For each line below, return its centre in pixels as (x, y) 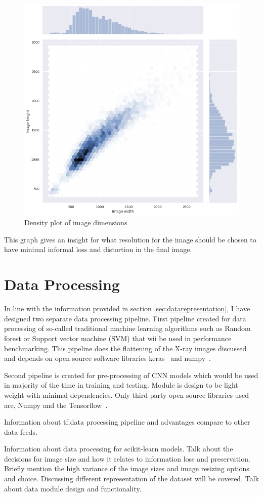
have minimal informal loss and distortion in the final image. (98, 249)
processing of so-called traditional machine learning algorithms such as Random (127, 328)
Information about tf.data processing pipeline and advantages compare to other (127, 422)
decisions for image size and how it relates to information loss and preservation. (127, 458)
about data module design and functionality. (73, 488)
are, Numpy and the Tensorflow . (56, 405)
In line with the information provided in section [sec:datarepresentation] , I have (127, 308)
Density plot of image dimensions (76, 222)
